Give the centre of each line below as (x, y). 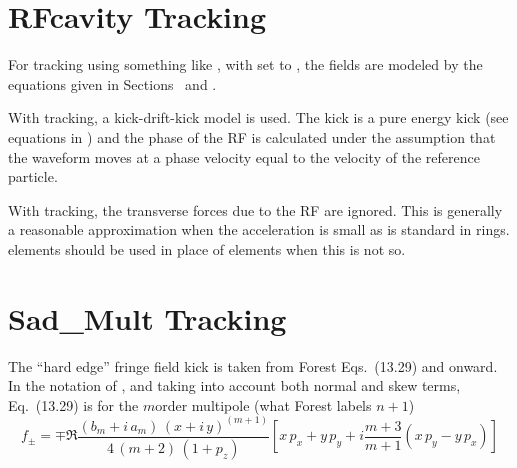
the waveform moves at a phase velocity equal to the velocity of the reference (244, 156)
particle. (33, 176)
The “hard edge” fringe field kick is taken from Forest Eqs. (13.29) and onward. (253, 365)
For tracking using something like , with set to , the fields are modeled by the (245, 64)
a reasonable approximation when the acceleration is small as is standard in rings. (259, 229)
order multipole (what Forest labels (263, 404)
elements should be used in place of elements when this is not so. (207, 248)
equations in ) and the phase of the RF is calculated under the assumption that (252, 136)
